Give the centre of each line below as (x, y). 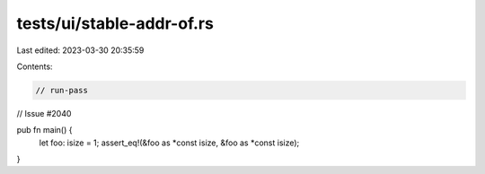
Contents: (35, 66)
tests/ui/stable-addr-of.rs (115, 23)
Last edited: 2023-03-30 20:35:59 (80, 50)
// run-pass (62, 90)
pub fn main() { (44, 130)
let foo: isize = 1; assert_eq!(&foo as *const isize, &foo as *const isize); (169, 143)
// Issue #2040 (44, 113)
